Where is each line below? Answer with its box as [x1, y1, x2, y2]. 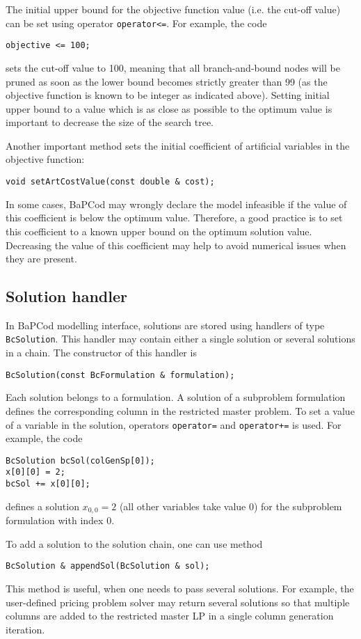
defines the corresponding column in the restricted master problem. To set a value [6, 403, 355, 418]
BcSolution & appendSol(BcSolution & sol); [6, 561, 210, 571]
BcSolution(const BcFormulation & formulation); [6, 370, 235, 380]
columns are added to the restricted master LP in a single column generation [6, 608, 334, 623]
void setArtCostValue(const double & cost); [6, 177, 215, 187]
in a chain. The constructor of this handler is [6, 345, 197, 360]
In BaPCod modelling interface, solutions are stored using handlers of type [6, 317, 325, 332]
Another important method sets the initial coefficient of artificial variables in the [6, 138, 350, 152]
